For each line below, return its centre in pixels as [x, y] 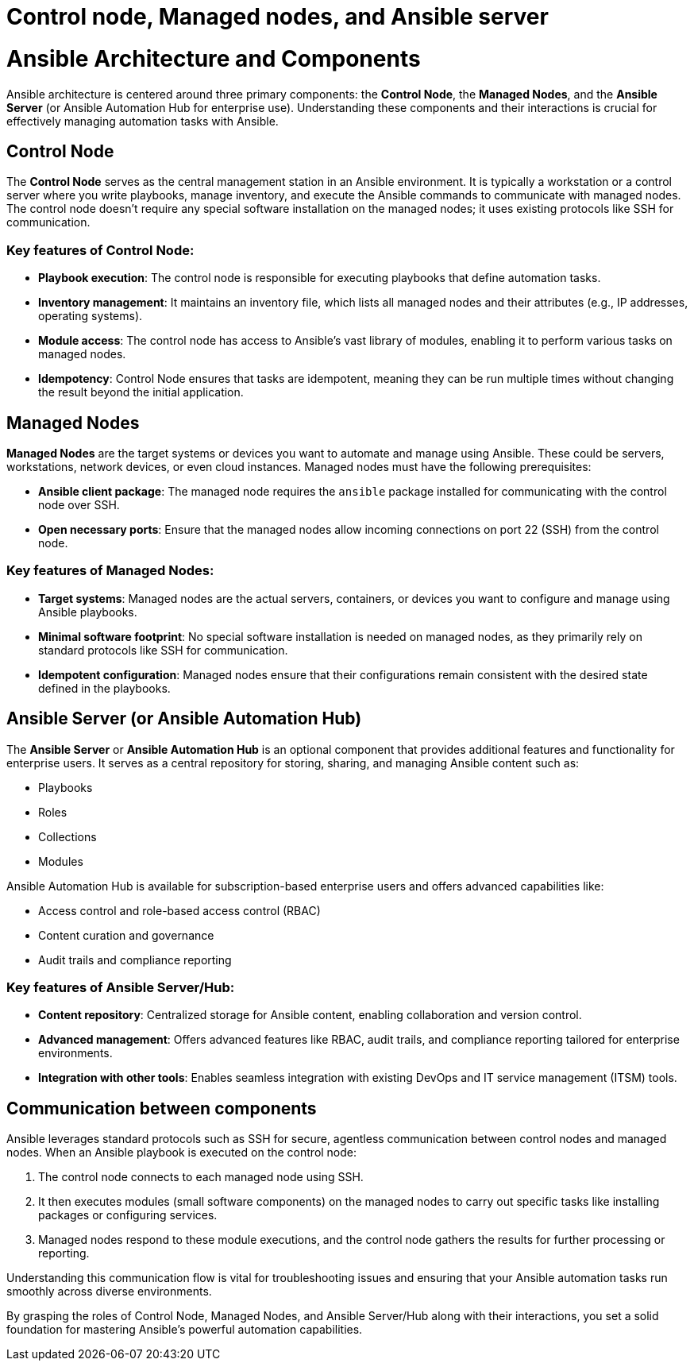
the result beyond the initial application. [141, 392]
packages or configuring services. [128, 1215]
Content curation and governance [126, 935]
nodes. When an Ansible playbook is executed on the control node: [182, 1153]
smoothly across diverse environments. [109, 1292]
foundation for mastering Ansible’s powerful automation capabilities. [185, 1330]
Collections [67, 836]
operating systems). [91, 316]
